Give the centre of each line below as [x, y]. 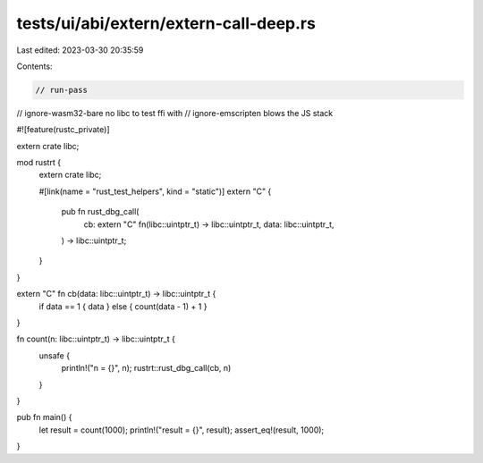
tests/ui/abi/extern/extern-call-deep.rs [166, 23]
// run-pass [62, 90]
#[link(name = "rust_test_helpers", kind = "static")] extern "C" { [155, 191]
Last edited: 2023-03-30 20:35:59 [80, 50]
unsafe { [55, 355]
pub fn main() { [44, 417]
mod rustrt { [39, 163]
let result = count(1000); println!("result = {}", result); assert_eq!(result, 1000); [182, 430]
